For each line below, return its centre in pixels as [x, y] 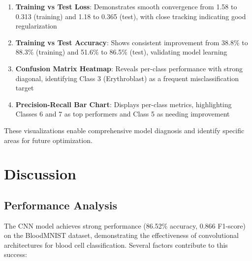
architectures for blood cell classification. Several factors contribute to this [116, 245]
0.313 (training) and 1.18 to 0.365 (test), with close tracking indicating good [131, 16]
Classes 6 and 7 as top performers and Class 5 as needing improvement [123, 114]
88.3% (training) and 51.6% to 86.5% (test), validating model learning [121, 52]
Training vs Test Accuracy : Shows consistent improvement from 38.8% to [132, 42]
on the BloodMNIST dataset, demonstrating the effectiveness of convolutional [121, 235]
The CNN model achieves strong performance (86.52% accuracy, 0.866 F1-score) [125, 225]
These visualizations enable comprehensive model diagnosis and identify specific [124, 130]
